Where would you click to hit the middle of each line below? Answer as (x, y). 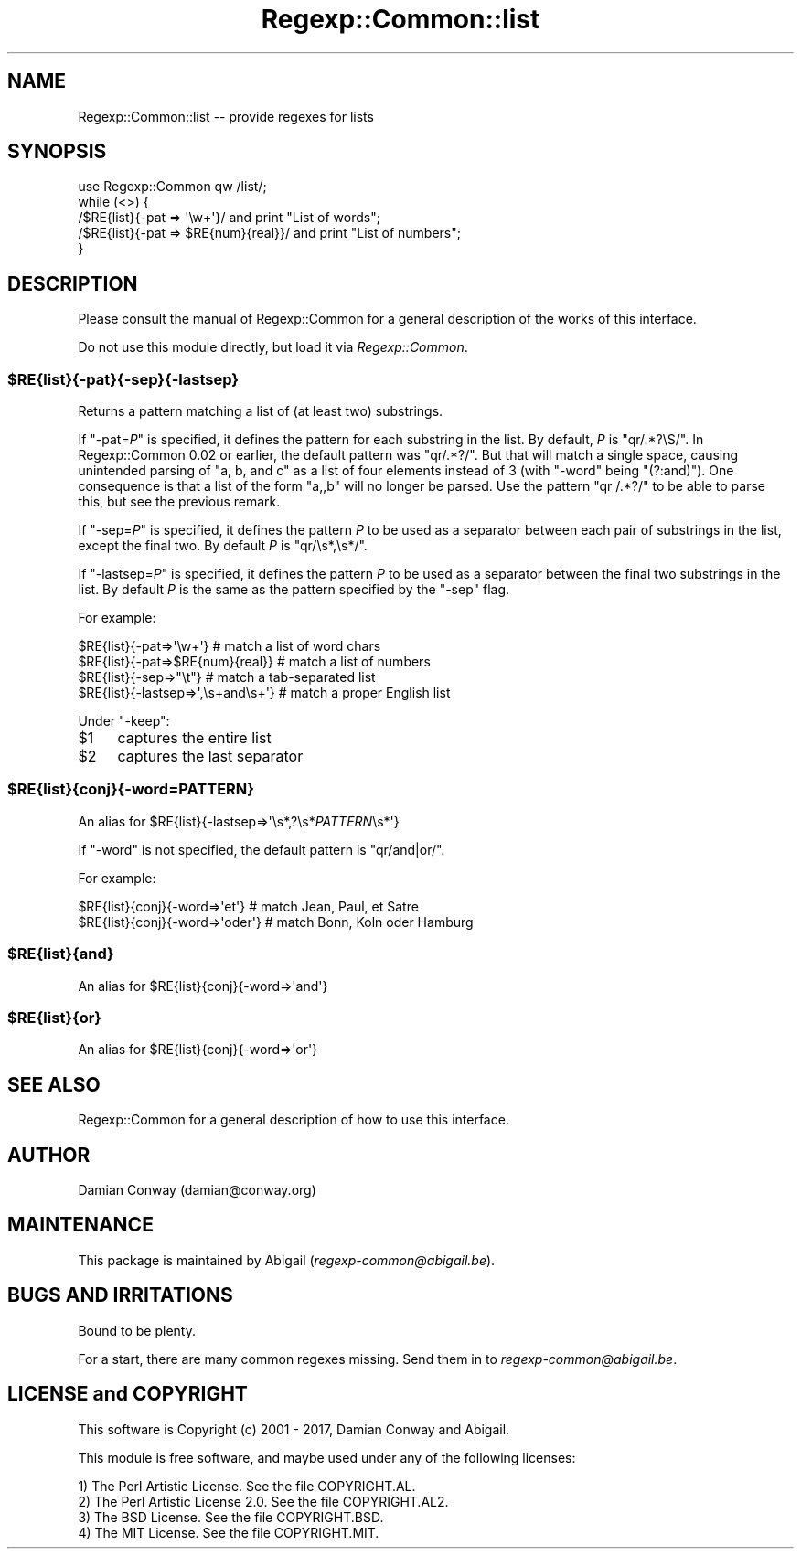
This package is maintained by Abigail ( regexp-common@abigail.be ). (287, 1260)
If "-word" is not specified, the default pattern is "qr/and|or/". (262, 849)
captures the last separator (210, 757)
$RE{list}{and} (61, 954)
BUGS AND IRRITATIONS (120, 1295)
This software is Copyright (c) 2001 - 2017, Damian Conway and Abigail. (294, 1429)
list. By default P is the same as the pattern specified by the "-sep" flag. (294, 590)
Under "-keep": (124, 721)
